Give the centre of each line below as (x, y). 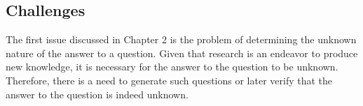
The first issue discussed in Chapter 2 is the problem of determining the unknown (181, 39)
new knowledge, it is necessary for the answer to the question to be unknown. (172, 67)
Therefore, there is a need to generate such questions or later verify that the (169, 80)
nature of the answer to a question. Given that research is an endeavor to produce (182, 53)
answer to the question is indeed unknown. (97, 94)
